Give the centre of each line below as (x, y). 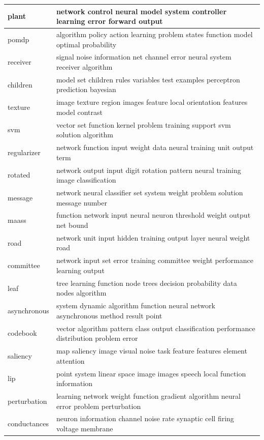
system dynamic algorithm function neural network (136, 305)
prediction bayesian (86, 89)
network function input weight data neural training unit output (155, 147)
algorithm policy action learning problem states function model (154, 34)
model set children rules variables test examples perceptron (148, 79)
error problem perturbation (98, 406)
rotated (19, 175)
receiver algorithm (84, 66)
